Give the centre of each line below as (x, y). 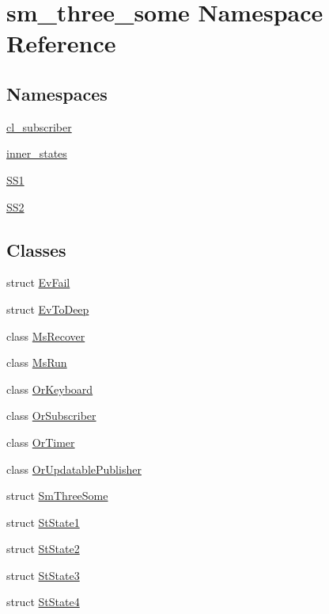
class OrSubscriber (51, 416)
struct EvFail (38, 282)
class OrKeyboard (50, 389)
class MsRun (37, 362)
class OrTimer (41, 442)
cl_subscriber (39, 126)
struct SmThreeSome (57, 496)
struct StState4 (43, 602)
